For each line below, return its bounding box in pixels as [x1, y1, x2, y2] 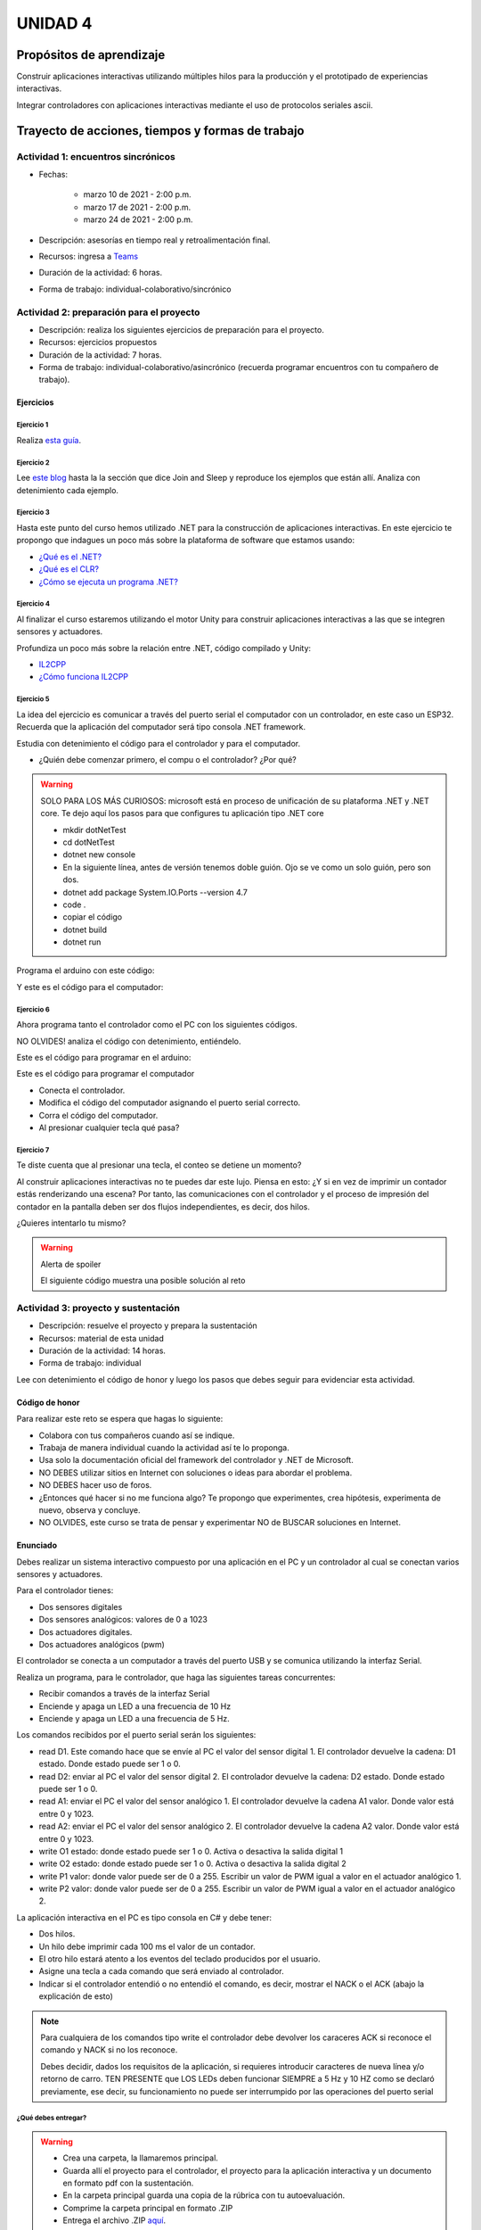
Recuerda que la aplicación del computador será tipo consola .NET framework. [16, 722, 306, 732]
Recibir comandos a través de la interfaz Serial [38, 1689, 210, 1699]
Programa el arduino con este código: [16, 965, 155, 976]
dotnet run [62, 937, 102, 947]
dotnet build [62, 924, 107, 935]
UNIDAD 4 [16, 13, 93, 33]
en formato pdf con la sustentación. [62, 2177, 194, 2189]
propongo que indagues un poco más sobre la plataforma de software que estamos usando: [16, 535, 355, 546]
